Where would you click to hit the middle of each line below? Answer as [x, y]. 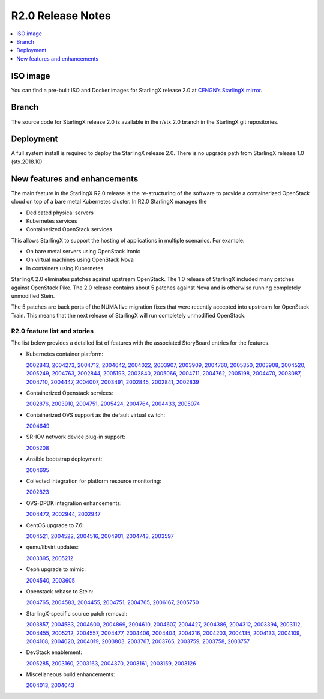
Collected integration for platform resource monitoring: [94, 481]
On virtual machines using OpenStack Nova [80, 260]
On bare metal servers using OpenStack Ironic [83, 252]
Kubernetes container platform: [65, 354]
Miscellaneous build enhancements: [70, 674]
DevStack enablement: [54, 652]
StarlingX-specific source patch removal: [77, 613]
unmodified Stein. [33, 296]
